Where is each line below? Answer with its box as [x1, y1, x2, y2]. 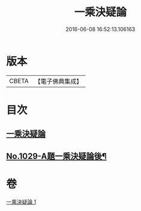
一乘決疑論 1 [6, 198, 36, 205]
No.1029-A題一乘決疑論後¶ [6, 151, 107, 161]
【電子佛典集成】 [34, 77, 82, 85]
